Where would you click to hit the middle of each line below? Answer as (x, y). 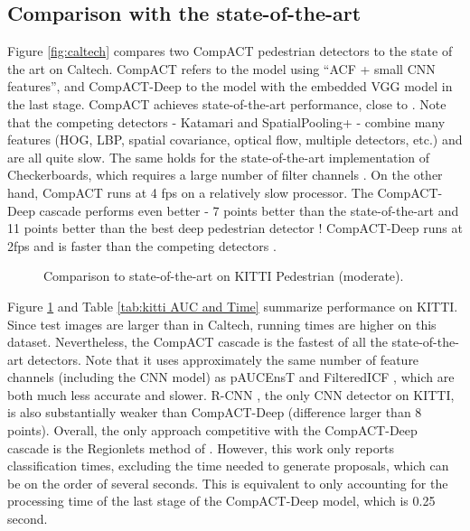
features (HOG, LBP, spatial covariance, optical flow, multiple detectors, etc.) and (235, 140)
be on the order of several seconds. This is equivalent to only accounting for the (228, 483)
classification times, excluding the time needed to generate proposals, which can (228, 466)
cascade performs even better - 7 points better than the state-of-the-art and (249, 210)
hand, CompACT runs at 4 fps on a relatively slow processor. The (190, 192)
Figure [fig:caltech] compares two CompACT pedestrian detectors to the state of (230, 51)
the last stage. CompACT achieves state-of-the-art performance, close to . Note (227, 103)
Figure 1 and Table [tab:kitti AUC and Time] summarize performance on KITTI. (233, 306)
